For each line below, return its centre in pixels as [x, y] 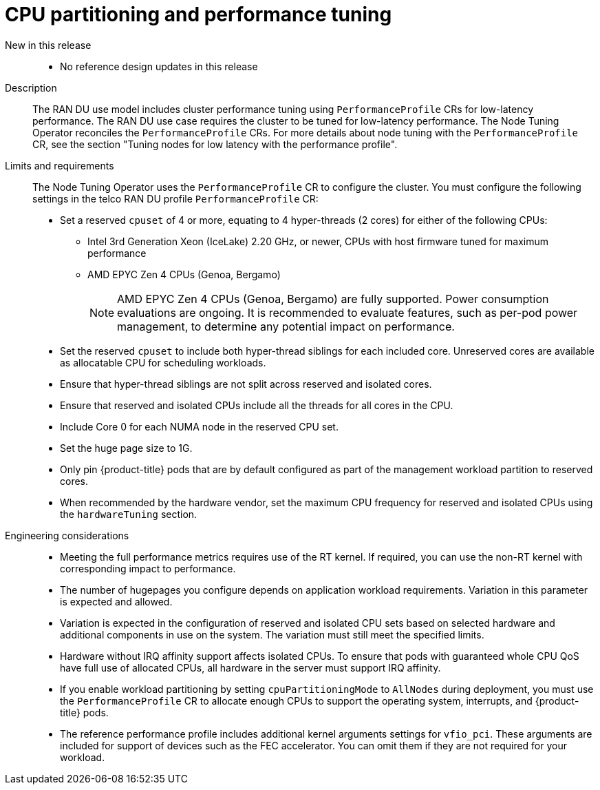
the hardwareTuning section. [129, 514]
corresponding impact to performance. [148, 568]
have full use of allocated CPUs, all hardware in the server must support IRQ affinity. [250, 667]
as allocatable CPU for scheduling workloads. [163, 362]
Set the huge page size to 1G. [126, 448]
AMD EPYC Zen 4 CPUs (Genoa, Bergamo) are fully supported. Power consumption [333, 299]
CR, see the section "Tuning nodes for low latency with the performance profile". [215, 144]
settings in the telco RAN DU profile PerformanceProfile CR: [175, 198]
